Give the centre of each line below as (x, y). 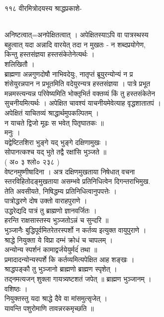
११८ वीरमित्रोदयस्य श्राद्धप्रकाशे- (43, 8)
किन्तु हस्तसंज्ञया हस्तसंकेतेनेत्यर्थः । (50, 54)
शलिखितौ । (20, 64)
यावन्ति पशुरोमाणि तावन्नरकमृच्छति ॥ (49, 308)
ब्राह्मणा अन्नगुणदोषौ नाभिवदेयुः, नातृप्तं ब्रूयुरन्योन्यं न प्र (69, 74)
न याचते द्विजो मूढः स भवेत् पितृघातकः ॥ (54, 122)
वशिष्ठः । (16, 288)
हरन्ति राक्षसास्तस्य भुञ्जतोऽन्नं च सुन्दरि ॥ (57, 220)
